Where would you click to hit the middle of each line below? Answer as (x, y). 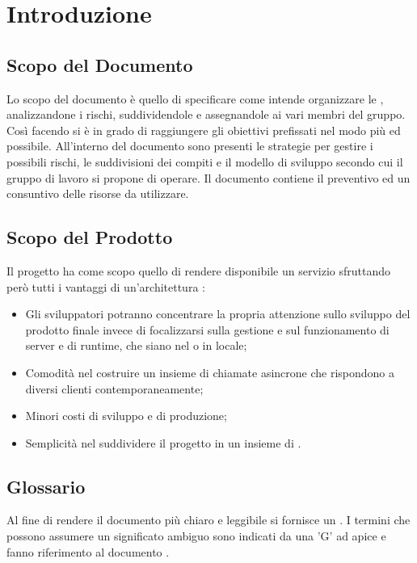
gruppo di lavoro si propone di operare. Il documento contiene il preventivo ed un (208, 177)
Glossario (46, 486)
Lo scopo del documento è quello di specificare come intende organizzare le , (195, 98)
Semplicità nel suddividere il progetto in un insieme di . (163, 442)
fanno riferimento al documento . (88, 551)
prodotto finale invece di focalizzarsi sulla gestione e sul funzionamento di (207, 329)
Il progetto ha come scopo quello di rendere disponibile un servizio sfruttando (198, 270)
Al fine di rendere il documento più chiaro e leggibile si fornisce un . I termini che (208, 520)
